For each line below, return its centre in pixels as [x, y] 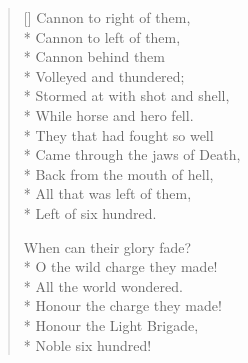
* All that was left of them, [107, 193]
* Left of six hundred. [90, 212]
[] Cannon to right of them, [107, 17]
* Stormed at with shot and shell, [126, 95]
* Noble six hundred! [87, 344]
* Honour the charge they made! [122, 305]
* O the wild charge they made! [120, 266]
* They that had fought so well [118, 134]
